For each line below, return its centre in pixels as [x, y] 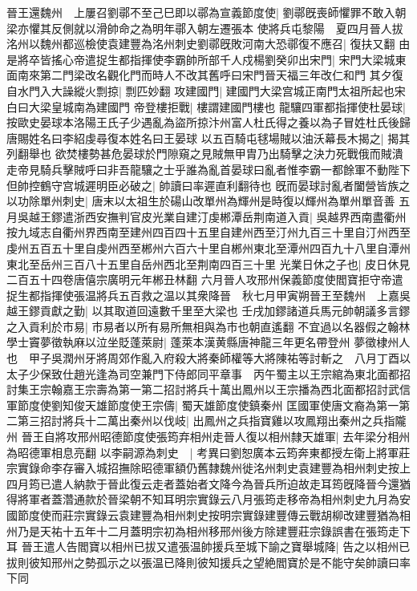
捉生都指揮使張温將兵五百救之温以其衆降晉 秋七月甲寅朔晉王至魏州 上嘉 [203, 295]
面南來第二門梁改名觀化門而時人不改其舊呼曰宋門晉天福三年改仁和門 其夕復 [205, 75]
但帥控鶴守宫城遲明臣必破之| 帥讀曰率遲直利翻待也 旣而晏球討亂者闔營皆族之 [208, 185]
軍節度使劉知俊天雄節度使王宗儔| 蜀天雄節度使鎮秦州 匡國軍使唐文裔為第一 [203, 405]
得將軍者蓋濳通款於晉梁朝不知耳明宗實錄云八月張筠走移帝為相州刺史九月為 [203, 499]
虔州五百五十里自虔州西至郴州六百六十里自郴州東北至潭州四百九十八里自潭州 [208, 247]
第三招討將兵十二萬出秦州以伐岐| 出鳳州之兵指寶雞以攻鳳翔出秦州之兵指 [206, 421]
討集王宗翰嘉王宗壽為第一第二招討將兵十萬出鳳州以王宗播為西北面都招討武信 [208, 389]
